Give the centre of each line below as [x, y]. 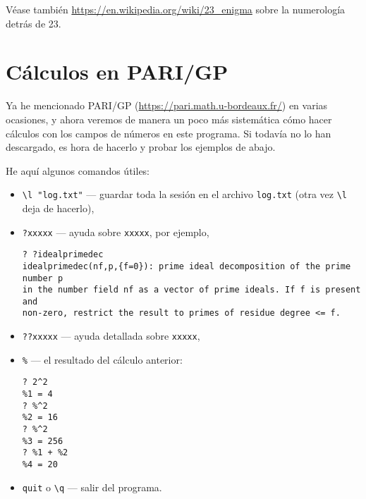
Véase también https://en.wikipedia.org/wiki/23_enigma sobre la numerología [176, 9]
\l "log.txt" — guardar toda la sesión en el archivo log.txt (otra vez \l [185, 194]
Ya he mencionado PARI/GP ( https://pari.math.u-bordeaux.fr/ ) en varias [167, 105]
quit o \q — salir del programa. [92, 487]
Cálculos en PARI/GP [117, 72]
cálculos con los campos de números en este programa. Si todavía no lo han [169, 133]
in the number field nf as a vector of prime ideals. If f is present [191, 290]
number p [43, 278]
